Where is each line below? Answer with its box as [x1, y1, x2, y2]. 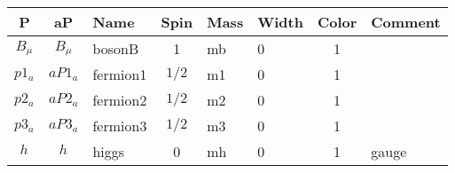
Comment [371, 12, 441, 32]
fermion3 [92, 115, 147, 136]
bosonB [92, 38, 139, 59]
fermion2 [92, 90, 147, 110]
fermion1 [92, 64, 147, 84]
